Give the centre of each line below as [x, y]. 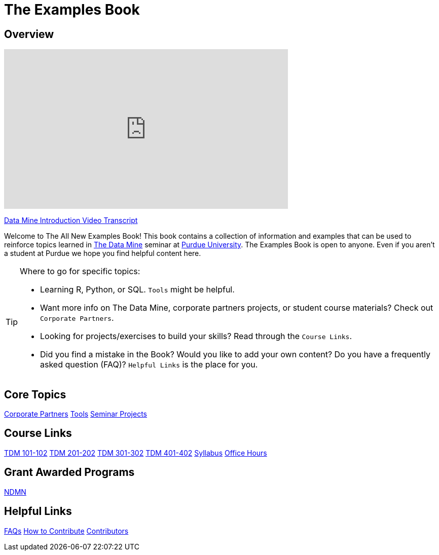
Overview [29, 34]
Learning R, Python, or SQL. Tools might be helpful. [137, 290]
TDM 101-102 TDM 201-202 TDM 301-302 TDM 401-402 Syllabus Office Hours [136, 453]
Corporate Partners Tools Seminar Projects [76, 414]
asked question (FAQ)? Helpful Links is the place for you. [149, 365]
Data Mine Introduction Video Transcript [71, 220]
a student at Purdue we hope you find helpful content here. [103, 253]
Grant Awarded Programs [69, 472]
